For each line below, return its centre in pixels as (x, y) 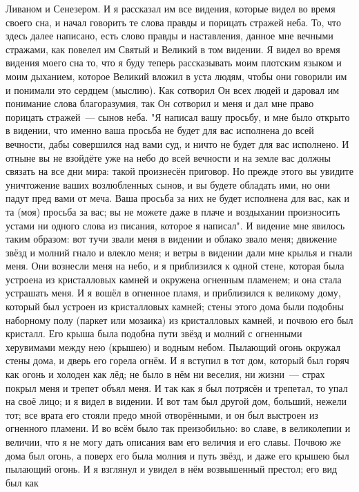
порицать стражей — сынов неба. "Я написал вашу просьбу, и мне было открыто (178, 116)
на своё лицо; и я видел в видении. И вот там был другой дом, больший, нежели (176, 401)
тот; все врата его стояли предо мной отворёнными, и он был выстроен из (162, 414)
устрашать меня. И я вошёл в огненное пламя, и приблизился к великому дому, (173, 293)
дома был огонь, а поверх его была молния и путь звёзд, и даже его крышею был (177, 455)
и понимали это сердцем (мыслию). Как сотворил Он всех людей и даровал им (173, 89)
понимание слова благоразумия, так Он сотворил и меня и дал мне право (160, 103)
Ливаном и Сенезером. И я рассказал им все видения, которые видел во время (171, 8)
